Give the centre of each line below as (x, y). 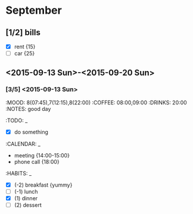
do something (31, 132)
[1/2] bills (23, 32)
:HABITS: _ (19, 173)
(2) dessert (28, 205)
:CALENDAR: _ (23, 144)
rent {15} (25, 46)
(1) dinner (26, 198)
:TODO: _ (17, 120)
